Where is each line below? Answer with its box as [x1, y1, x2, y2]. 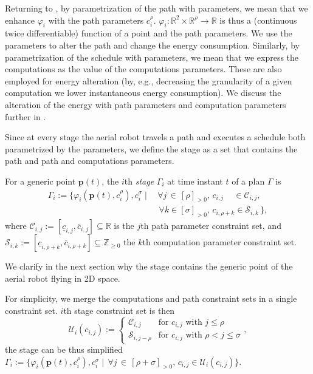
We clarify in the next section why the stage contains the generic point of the [5, 260, 293, 273]
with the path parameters [48, 13, 144, 26]
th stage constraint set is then [63, 304, 175, 316]
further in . [5, 110, 46, 123]
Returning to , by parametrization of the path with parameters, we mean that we [5, 2, 308, 14]
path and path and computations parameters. [5, 154, 174, 167]
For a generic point [5, 174, 76, 187]
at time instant [167, 174, 223, 187]
